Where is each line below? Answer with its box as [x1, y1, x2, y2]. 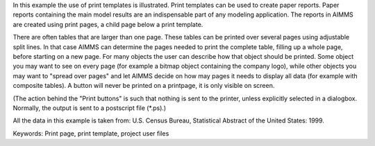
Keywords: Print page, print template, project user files [12, 129, 169, 138]
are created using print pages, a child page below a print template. [12, 20, 203, 28]
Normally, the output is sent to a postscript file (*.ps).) [12, 104, 167, 112]
